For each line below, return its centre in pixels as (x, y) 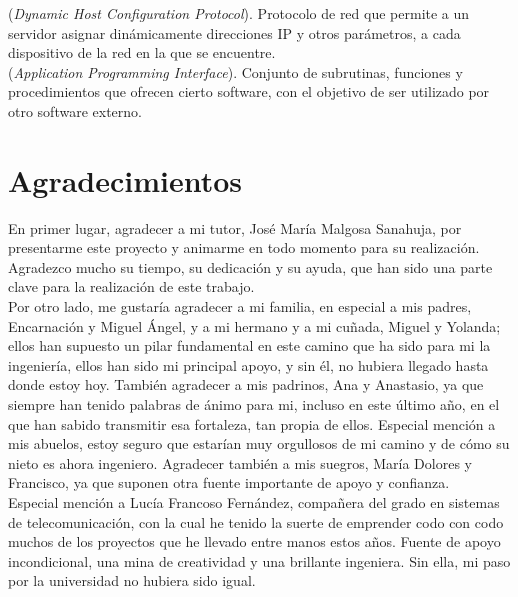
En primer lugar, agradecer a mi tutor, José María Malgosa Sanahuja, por (235, 227)
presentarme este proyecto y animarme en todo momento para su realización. (244, 247)
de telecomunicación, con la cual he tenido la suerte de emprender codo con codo (256, 521)
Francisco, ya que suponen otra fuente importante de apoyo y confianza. (229, 482)
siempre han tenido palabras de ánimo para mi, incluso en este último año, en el (254, 404)
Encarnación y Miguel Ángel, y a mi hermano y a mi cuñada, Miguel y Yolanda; (254, 325)
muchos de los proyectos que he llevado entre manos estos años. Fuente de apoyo (254, 541)
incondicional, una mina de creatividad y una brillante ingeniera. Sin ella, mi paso (259, 560)
